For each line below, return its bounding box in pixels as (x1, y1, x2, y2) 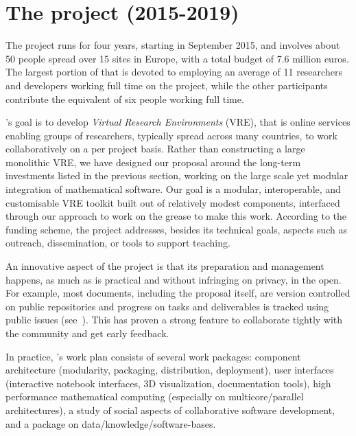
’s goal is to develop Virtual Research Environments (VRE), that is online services (5, 115, 351, 129)
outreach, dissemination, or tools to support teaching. (5, 236, 230, 250)
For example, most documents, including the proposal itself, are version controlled (5, 286, 351, 300)
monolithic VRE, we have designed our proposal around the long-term (5, 154, 301, 169)
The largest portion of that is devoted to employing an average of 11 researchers (5, 65, 342, 79)
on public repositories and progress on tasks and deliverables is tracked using (5, 299, 329, 313)
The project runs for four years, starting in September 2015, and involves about (5, 38, 340, 52)
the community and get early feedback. (5, 326, 169, 340)
